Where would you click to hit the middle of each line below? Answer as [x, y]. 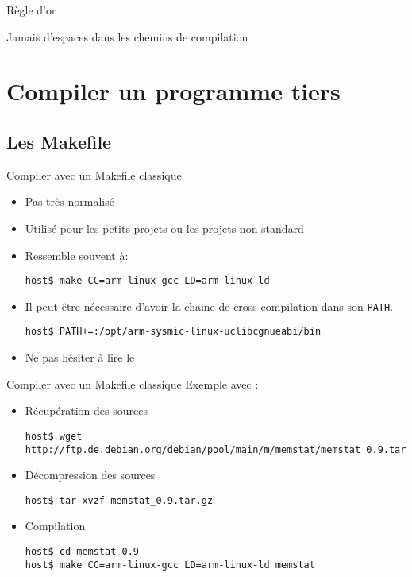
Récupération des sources [86, 410]
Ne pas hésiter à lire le [80, 357]
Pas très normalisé [69, 201]
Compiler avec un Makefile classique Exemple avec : [133, 383]
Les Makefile [59, 141]
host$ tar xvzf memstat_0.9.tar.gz [119, 500]
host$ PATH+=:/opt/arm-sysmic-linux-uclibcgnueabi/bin [173, 332]
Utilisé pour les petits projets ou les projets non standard [164, 228]
